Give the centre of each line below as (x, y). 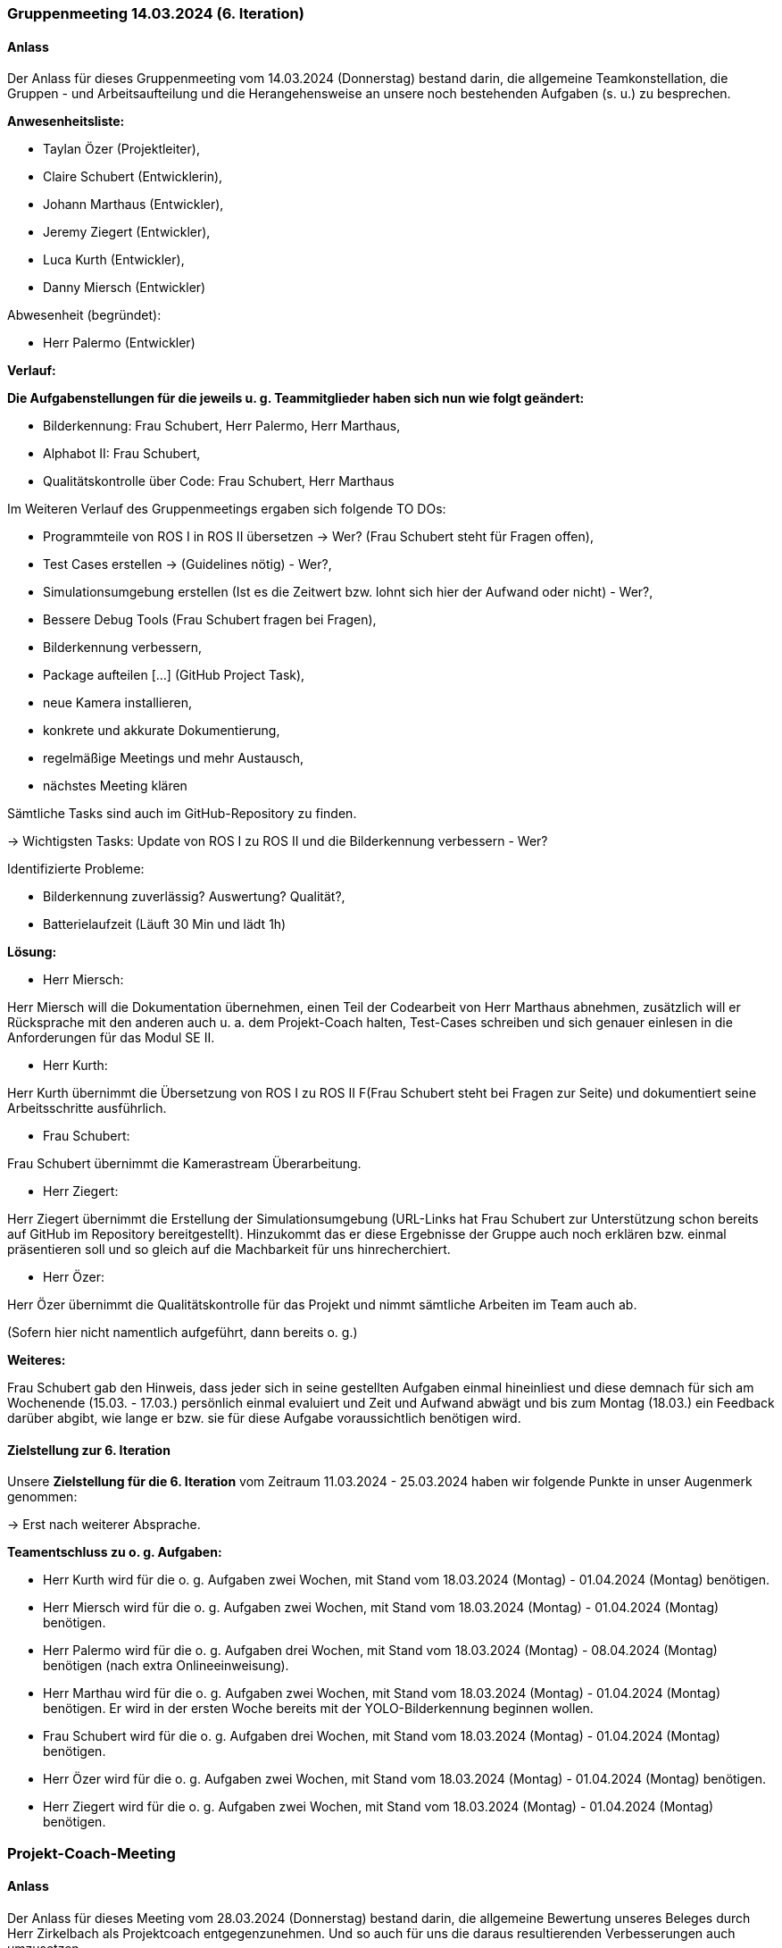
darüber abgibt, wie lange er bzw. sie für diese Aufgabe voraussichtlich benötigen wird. (264, 1418)
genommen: (42, 1497)
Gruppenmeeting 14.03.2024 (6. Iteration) (156, 13)
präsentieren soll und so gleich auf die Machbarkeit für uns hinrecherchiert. (229, 1250)
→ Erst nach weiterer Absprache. (104, 1525)
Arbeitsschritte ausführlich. (87, 1108)
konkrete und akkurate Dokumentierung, (162, 731)
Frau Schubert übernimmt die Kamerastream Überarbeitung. (184, 1164)
